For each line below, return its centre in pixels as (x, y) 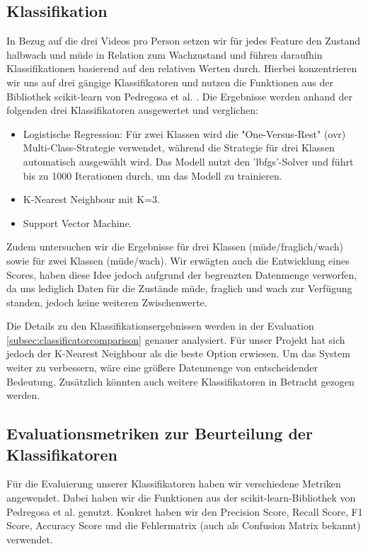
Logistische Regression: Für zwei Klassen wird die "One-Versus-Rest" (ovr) (184, 133)
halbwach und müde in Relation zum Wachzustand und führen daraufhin (165, 54)
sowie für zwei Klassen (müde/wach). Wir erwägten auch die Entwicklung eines (178, 260)
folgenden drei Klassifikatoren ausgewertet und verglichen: (132, 110)
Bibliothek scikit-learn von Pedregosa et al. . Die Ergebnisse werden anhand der (179, 96)
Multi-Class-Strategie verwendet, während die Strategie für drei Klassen (179, 148)
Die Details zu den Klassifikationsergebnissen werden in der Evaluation (160, 326)
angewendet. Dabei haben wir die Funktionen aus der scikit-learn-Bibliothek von (181, 498)
